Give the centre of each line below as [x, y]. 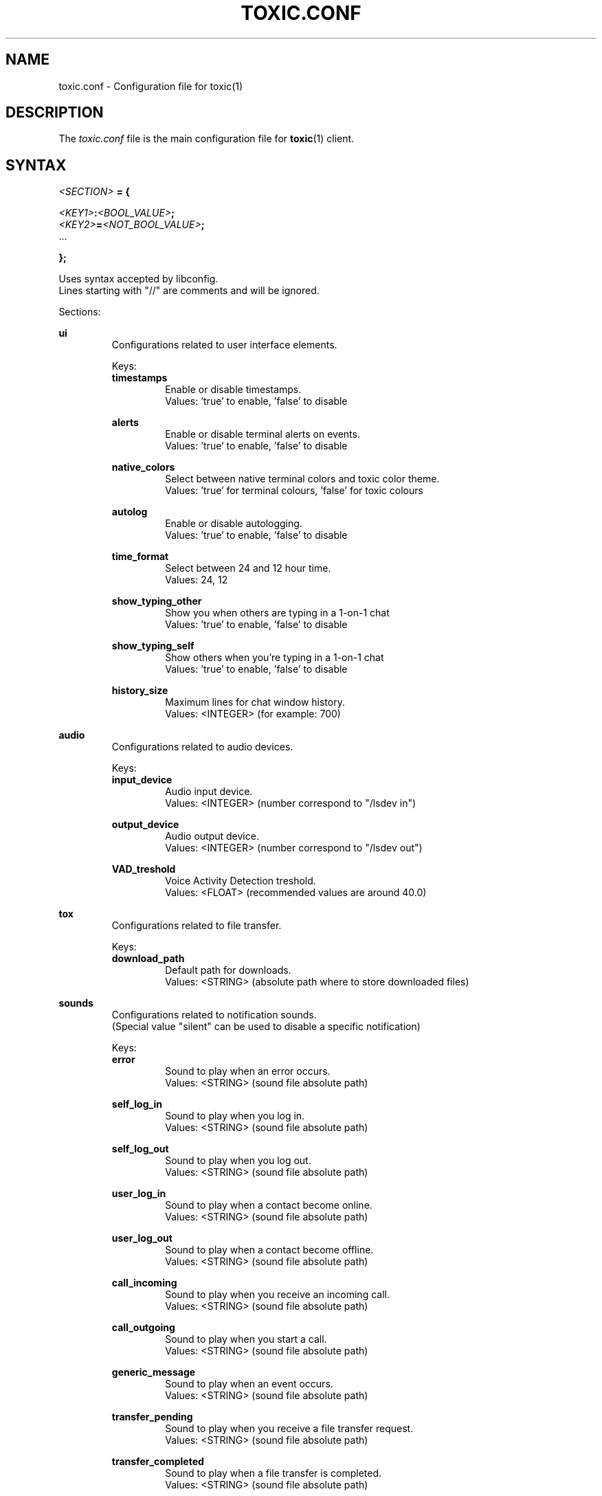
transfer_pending [152, 1417]
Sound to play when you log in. [235, 1116]
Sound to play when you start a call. [246, 1339]
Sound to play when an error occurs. [248, 1071]
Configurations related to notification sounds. [214, 1015]
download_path [148, 959]
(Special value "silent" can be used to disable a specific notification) [266, 1027]
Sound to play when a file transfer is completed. [274, 1473]
